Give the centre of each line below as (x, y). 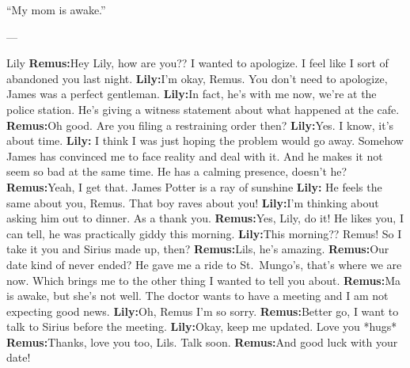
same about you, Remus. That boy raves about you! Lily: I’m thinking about (193, 202)
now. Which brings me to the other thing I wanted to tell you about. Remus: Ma (204, 280)
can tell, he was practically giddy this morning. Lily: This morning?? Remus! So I (204, 233)
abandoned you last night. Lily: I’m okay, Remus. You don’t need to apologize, (197, 78)
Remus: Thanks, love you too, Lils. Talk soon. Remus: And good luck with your (202, 341)
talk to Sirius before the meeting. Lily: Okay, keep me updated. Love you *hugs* (202, 326)
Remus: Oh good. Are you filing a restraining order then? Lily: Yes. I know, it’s (200, 125)
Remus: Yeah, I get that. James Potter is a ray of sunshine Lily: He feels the (194, 186)
